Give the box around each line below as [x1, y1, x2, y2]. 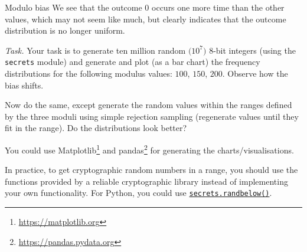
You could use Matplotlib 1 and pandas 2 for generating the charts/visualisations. [5, 142, 294, 156]
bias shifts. [5, 78, 44, 91]
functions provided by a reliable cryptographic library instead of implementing [5, 175, 288, 187]
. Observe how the [222, 67, 288, 80]
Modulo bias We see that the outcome [5, 1, 142, 13]
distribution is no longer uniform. [5, 24, 125, 37]
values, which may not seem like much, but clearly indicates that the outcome [5, 12, 286, 25]
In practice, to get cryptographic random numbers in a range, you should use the [5, 163, 298, 176]
